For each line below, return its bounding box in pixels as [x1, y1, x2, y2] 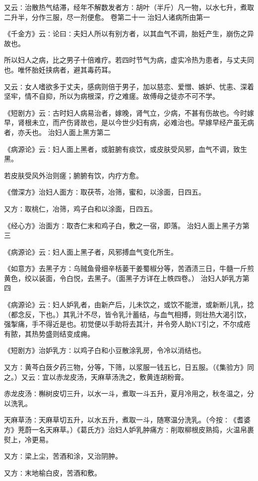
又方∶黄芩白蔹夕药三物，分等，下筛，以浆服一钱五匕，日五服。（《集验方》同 [4, 362, 254, 372]
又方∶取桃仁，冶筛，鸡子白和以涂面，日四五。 [4, 203, 157, 213]
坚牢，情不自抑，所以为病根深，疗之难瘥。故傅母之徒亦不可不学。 [4, 91, 219, 101]
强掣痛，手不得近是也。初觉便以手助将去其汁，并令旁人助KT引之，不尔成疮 [4, 319, 251, 329]
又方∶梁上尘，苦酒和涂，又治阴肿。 [4, 451, 122, 461]
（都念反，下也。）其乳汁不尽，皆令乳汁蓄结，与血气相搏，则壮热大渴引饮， [4, 309, 251, 319]
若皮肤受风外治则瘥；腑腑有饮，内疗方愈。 [4, 170, 143, 180]
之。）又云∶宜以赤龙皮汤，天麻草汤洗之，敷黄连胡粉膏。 [4, 371, 188, 382]
